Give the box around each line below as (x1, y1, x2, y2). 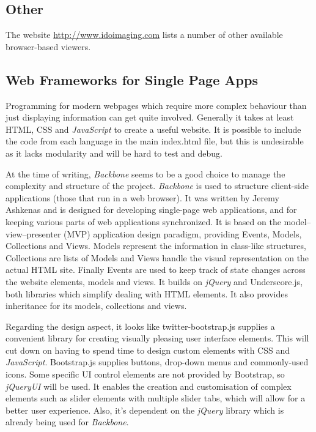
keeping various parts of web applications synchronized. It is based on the (6, 215, 281, 228)
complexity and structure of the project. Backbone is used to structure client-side (6, 179, 309, 192)
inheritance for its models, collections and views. (6, 299, 187, 312)
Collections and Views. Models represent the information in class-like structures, (6, 239, 306, 252)
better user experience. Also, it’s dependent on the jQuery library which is (6, 403, 284, 416)
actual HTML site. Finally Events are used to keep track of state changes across (6, 263, 306, 276)
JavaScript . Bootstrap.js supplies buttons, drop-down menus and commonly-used (6, 356, 309, 368)
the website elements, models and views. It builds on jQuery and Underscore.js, (6, 275, 303, 288)
